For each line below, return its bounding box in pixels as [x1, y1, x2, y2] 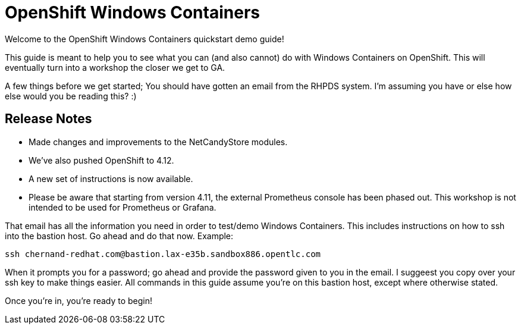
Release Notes [5, 111, 92, 127]
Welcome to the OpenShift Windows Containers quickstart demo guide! [5, 33, 284, 44]
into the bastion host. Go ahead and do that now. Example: [5, 230, 234, 241]
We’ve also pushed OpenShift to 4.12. [29, 155, 174, 165]
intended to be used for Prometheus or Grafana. [29, 202, 216, 212]
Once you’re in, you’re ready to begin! [5, 295, 153, 306]
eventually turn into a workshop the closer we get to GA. [5, 62, 225, 73]
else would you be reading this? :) [5, 90, 137, 101]
